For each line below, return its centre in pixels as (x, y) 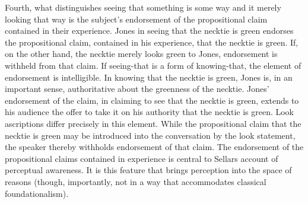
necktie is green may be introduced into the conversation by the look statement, (150, 135)
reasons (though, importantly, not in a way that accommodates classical (136, 181)
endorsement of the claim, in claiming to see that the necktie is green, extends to (152, 100)
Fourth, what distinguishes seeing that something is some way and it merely (143, 7)
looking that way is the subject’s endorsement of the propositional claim (136, 19)
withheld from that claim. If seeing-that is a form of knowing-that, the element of (153, 65)
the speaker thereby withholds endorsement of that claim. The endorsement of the (154, 147)
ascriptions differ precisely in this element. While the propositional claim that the (153, 123)
